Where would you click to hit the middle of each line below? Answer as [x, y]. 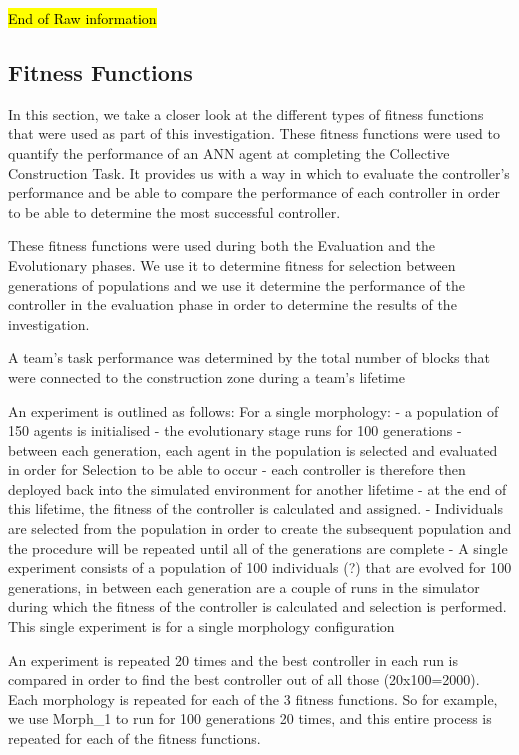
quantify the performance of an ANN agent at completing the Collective [229, 152]
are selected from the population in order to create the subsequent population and [260, 528]
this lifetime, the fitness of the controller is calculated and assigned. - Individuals [255, 508]
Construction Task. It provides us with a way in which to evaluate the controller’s [259, 172]
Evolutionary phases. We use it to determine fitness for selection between [232, 264]
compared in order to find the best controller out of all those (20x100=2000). [244, 679]
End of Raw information [82, 18]
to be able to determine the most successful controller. [174, 211]
